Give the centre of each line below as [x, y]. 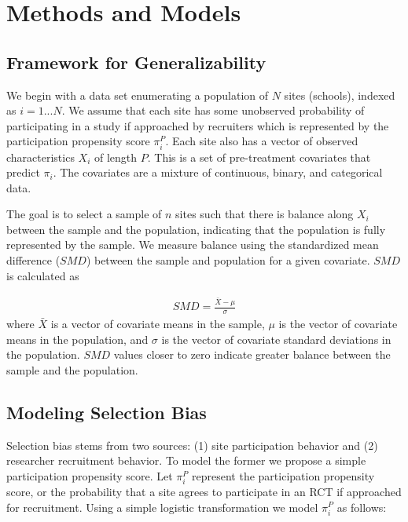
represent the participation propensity [283, 475]
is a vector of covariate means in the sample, [158, 323]
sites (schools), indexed [340, 95]
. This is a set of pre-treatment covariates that [259, 157]
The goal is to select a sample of [84, 214]
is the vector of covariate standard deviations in [276, 339]
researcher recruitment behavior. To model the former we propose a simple [186, 460]
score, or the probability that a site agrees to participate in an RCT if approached [204, 491]
